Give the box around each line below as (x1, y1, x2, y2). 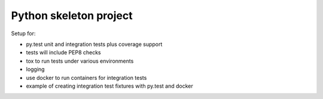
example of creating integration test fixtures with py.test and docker (26, 82, 194, 89)
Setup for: (11, 30, 36, 37)
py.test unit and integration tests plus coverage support (26, 41, 163, 48)
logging (26, 66, 45, 73)
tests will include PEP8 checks (26, 49, 101, 56)
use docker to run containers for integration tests (26, 74, 147, 81)
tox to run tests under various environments (26, 57, 134, 64)
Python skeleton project (11, 9, 133, 22)
